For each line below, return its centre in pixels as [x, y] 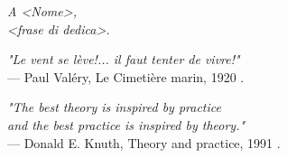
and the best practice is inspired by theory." [126, 124]
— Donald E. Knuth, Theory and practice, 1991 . [144, 142]
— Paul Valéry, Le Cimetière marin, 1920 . [126, 76]
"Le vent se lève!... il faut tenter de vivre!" [124, 59]
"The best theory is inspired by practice [114, 107]
